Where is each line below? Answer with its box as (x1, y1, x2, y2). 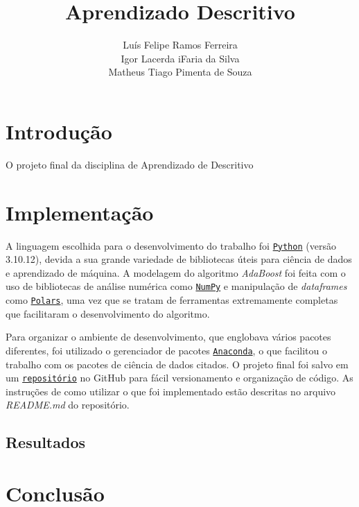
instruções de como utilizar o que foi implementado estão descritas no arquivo (6, 384, 336, 398)
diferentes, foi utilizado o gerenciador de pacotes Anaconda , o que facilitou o (6, 343, 327, 357)
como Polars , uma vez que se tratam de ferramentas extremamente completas (6, 293, 338, 307)
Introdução (6, 117, 112, 145)
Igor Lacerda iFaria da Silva (121, 51, 240, 65)
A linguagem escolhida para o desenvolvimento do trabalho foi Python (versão (6, 238, 336, 252)
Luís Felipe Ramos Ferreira (123, 37, 238, 52)
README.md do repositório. (6, 397, 130, 412)
